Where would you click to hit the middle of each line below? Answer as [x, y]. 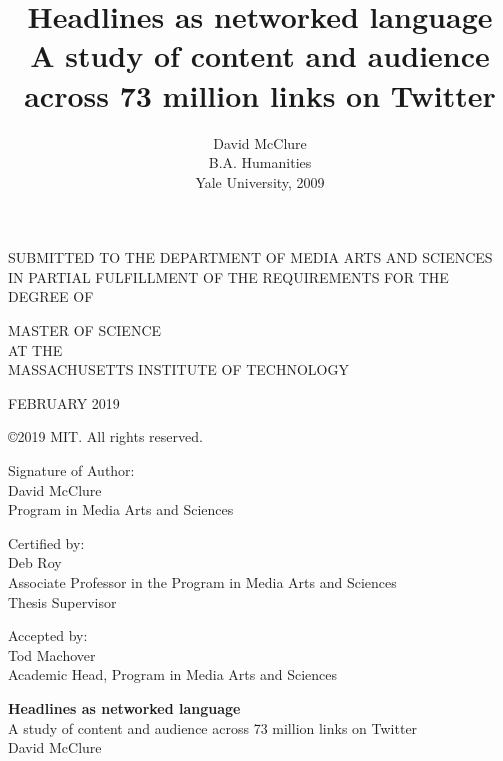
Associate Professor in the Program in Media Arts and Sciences [202, 582]
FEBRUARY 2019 [64, 402]
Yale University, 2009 [260, 181]
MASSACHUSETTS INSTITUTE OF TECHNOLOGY [178, 369]
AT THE [35, 349]
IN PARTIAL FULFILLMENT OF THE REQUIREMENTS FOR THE [228, 276]
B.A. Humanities [260, 162]
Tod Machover [52, 654]
